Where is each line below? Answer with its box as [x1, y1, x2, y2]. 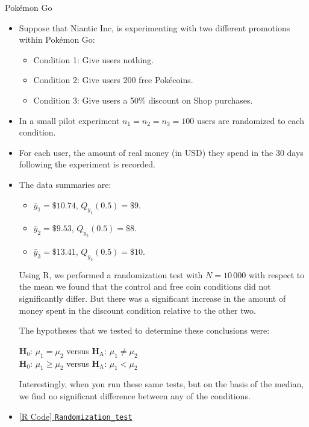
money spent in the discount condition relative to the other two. [19, 304, 256, 316]
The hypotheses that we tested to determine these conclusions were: [19, 324, 270, 337]
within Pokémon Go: [19, 33, 95, 46]
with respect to [248, 268, 305, 281]
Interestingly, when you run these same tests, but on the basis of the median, [19, 378, 304, 390]
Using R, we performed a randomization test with [19, 268, 203, 281]
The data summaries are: [19, 178, 111, 190]
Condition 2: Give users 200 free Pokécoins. [33, 73, 193, 86]
